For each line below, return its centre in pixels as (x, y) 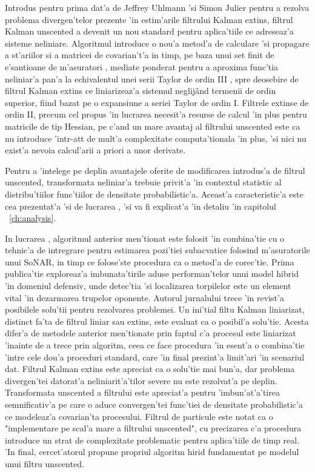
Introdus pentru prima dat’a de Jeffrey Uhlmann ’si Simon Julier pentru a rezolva (157, 7)
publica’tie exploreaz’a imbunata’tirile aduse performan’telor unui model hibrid (152, 274)
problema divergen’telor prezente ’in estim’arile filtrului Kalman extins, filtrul (149, 19)
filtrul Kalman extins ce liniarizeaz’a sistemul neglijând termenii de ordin (141, 91)
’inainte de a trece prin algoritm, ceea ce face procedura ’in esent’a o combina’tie (155, 345)
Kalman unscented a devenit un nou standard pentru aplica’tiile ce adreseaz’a (149, 31)
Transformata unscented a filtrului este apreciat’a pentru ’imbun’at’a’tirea (142, 392)
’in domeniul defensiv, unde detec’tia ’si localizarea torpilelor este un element (148, 286)
